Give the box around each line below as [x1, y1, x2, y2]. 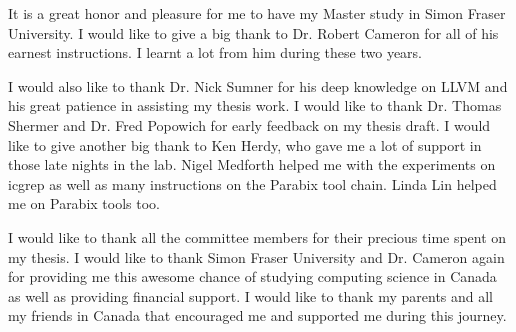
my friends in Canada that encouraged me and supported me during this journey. [8, 305, 507, 326]
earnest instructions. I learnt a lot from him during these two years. [8, 42, 422, 63]
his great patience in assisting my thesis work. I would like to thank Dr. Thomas [8, 95, 502, 116]
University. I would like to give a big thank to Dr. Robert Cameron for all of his [8, 22, 499, 43]
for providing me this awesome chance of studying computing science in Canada [8, 266, 497, 287]
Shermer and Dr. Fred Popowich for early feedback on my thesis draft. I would [8, 114, 491, 135]
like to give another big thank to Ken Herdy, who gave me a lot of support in [8, 134, 482, 155]
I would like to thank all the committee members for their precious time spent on [8, 226, 507, 247]
